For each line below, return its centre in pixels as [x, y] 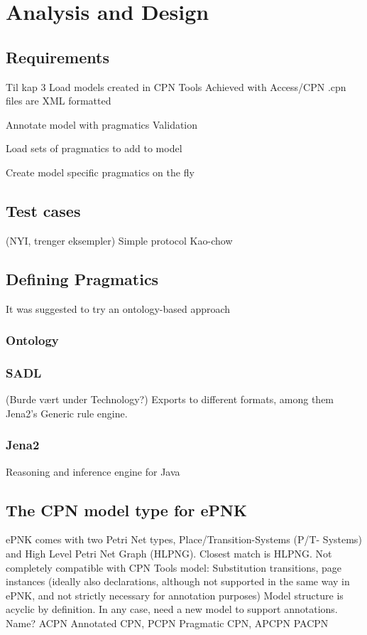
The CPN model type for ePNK [126, 509]
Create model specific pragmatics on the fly [100, 172]
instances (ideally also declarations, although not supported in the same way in [178, 581]
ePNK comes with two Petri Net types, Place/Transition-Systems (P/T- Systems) [184, 539]
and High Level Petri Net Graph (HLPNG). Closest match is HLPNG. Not [169, 553]
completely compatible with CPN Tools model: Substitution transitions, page [174, 567]
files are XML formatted [59, 101]
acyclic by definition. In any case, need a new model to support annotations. [172, 609]
